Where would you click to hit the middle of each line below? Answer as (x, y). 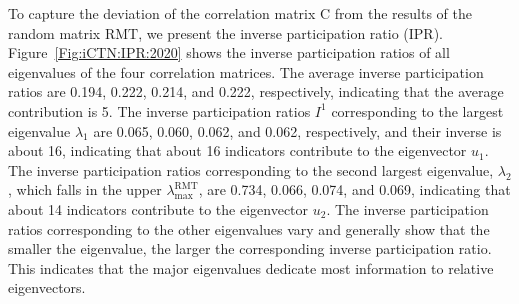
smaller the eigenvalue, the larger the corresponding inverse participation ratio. (250, 248)
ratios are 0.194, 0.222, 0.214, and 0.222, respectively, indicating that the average (256, 91)
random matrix (54, 32)
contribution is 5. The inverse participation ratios (159, 110)
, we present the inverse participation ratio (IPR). (290, 32)
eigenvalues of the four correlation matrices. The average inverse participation (246, 71)
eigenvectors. (47, 287)
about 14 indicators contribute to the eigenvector (158, 208)
